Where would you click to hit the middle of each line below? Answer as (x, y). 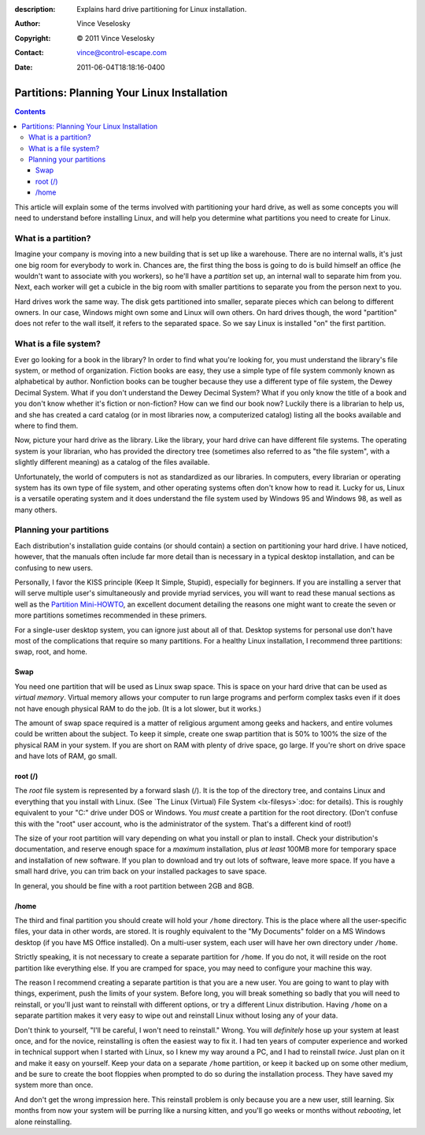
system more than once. (54, 1085)
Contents (30, 112)
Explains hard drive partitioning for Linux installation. (162, 9)
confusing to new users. (54, 568)
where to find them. (46, 425)
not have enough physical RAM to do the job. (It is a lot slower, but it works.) (138, 708)
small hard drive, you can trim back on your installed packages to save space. (141, 871)
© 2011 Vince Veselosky (116, 38)
